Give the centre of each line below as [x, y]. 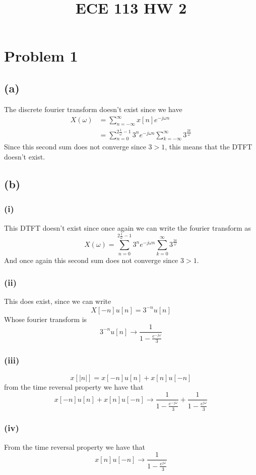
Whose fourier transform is [46, 319]
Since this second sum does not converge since [75, 147]
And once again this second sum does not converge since [91, 260]
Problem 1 [41, 56]
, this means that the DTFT [209, 147]
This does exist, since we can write [58, 301]
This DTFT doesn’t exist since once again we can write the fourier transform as [127, 227]
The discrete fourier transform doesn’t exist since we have [93, 109]
